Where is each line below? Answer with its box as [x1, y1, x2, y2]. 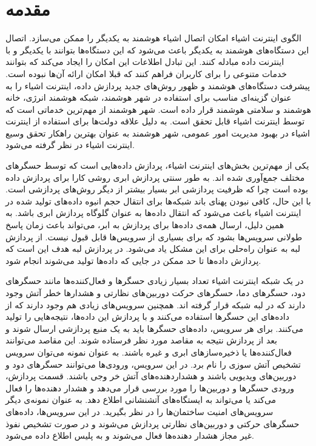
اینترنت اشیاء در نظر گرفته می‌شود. [5, 138, 135, 151]
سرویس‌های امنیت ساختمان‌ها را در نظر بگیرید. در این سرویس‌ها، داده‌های [5, 405, 274, 417]
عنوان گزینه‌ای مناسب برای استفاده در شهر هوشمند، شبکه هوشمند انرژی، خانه [5, 91, 292, 104]
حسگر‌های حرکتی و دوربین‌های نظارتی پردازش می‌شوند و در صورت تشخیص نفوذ [5, 417, 300, 430]
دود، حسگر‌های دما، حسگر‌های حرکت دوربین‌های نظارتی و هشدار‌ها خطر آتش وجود [5, 286, 306, 299]
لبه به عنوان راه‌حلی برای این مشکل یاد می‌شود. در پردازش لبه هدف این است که [5, 242, 300, 255]
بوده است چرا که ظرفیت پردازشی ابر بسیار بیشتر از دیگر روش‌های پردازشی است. [5, 183, 308, 195]
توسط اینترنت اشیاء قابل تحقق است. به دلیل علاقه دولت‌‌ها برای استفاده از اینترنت [5, 115, 305, 127]
